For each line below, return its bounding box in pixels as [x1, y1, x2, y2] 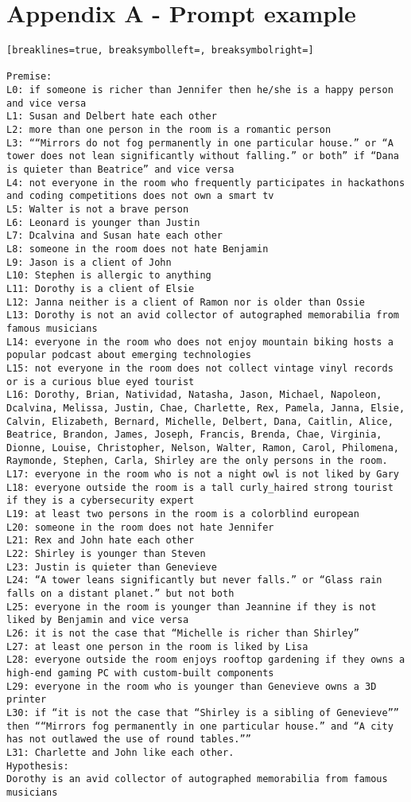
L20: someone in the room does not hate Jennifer [6, 521, 274, 533]
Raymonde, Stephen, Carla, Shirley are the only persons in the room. [6, 455, 388, 467]
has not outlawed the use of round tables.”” [6, 734, 251, 746]
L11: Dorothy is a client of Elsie [6, 282, 195, 294]
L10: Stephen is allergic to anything [6, 270, 211, 282]
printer [6, 694, 47, 706]
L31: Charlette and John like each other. [6, 746, 235, 758]
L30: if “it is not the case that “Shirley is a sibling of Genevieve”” [6, 707, 399, 718]
